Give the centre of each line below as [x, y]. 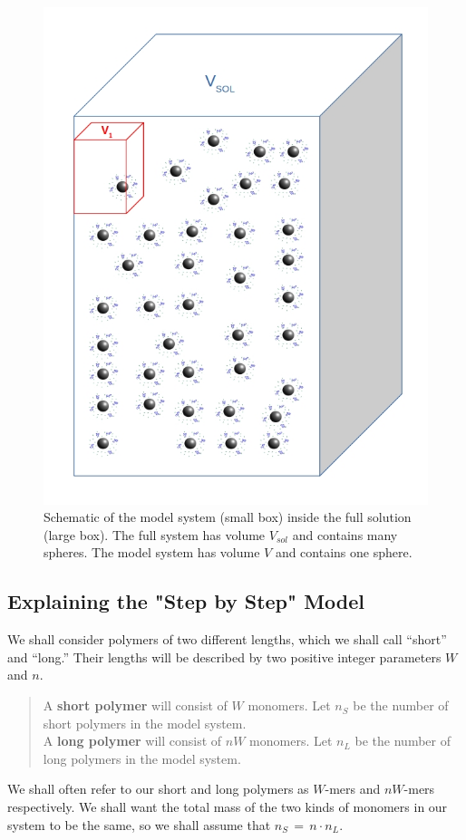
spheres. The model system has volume [152, 552]
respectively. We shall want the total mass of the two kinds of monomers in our [228, 807]
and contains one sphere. [344, 552]
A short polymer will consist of [135, 705]
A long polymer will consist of [132, 741]
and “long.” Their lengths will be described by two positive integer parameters [224, 657]
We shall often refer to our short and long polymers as [158, 789]
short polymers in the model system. [145, 723]
